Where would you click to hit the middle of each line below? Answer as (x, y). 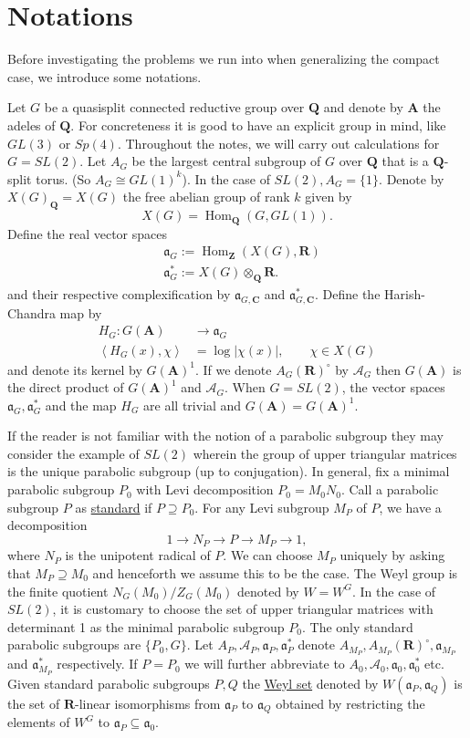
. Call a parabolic (390, 489)
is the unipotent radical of (138, 555)
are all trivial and (193, 405)
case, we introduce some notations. (104, 76)
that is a (405, 161)
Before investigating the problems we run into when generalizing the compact (224, 59)
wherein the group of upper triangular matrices (325, 453)
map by (81, 312)
